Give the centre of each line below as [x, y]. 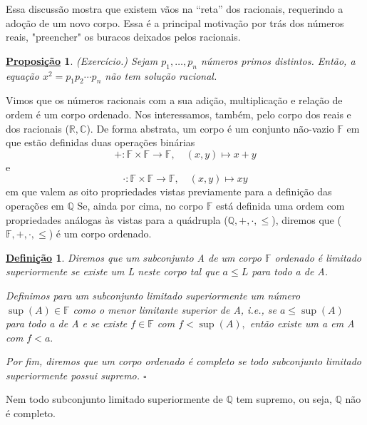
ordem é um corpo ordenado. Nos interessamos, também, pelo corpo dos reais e [179, 114]
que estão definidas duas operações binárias [100, 142]
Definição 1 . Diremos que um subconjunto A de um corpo [134, 257]
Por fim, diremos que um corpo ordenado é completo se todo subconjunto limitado [184, 361]
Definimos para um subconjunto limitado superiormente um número [153, 295]
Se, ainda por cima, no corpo [140, 205]
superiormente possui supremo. [73, 375]
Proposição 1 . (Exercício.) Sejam [82, 60]
